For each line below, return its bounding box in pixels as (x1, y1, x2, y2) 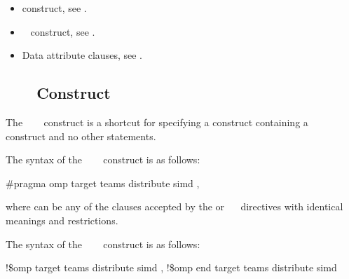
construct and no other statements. (6, 128, 156, 143)
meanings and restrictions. (6, 212, 118, 227)
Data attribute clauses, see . (22, 48, 142, 62)
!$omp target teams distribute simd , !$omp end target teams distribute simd (6, 260, 337, 275)
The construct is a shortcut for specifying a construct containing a (6, 114, 308, 129)
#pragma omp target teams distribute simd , (6, 175, 200, 190)
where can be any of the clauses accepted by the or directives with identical (6, 199, 343, 214)
